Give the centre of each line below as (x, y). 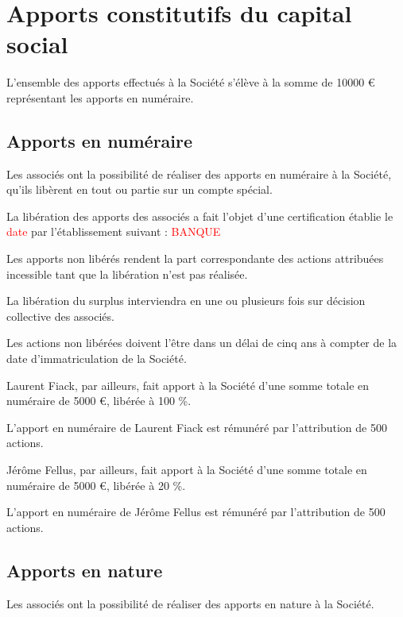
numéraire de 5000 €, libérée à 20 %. (96, 485)
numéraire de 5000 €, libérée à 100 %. (99, 401)
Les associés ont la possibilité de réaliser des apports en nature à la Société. (190, 603)
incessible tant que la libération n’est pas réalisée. (127, 274)
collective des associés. (60, 316)
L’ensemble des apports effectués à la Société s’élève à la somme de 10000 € (191, 82)
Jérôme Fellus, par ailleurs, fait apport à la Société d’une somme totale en (187, 470)
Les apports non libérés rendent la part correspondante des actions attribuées (195, 258)
